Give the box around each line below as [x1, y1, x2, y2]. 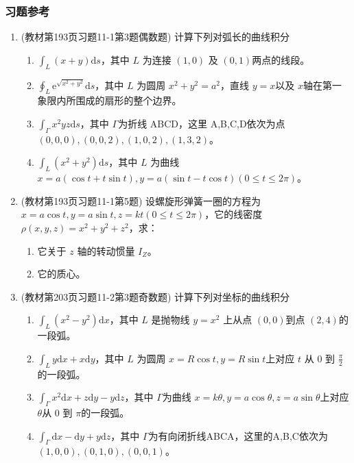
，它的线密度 [204, 207, 263, 221]
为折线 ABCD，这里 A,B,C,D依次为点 [118, 116, 285, 130]
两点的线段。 [252, 52, 310, 66]
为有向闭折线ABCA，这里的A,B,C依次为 [148, 428, 328, 442]
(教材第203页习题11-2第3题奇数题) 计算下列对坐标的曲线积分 [21, 289, 290, 303]
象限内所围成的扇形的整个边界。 [37, 93, 182, 108]
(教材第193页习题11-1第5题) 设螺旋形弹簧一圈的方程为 [21, 193, 261, 208]
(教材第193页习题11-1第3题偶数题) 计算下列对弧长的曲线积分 [21, 29, 290, 44]
